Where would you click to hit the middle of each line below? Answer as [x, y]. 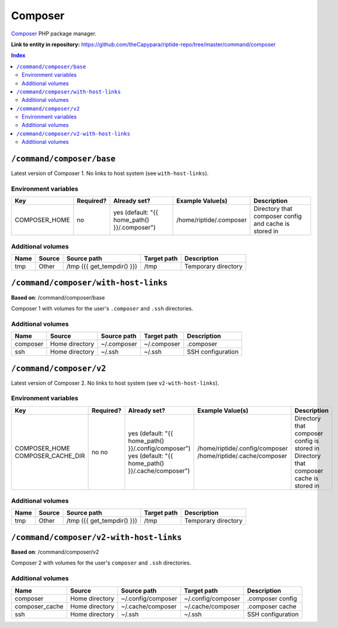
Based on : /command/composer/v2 [55, 552]
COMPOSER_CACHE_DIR [50, 455]
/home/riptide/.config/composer [242, 448]
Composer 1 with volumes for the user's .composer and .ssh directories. [102, 308]
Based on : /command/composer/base [58, 297]
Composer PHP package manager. [54, 34]
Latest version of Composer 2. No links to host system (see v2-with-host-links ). [115, 383]
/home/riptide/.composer [212, 220]
